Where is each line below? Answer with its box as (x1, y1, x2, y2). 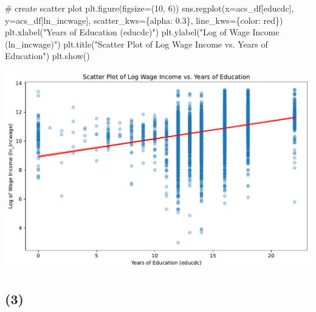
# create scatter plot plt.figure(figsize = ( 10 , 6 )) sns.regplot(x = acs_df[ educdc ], (5, 2, 294, 14)
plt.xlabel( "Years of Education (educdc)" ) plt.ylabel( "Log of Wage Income (5, 26, 280, 38)
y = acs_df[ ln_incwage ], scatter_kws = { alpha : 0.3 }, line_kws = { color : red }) (5, 13, 283, 26)
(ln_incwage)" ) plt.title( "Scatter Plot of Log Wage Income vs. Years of (5, 37, 268, 50)
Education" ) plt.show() (5, 49, 90, 62)
